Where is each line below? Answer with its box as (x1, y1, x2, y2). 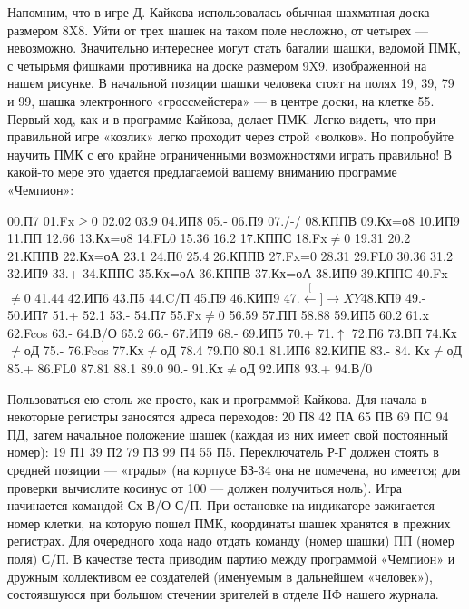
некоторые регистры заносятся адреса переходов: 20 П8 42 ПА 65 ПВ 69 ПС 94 (7, 407, 449, 426)
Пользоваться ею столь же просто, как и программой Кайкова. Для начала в (7, 389, 427, 408)
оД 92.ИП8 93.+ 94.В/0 (239, 359, 373, 378)
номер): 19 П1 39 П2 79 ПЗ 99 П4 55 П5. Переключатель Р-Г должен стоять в (7, 442, 439, 461)
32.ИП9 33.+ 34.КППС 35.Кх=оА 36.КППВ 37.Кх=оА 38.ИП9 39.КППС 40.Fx (7, 264, 448, 283)
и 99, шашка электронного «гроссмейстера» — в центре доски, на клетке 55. (7, 91, 435, 110)
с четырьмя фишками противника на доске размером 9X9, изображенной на (7, 55, 427, 74)
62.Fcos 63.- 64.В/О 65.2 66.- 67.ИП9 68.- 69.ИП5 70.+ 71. (7, 323, 335, 342)
